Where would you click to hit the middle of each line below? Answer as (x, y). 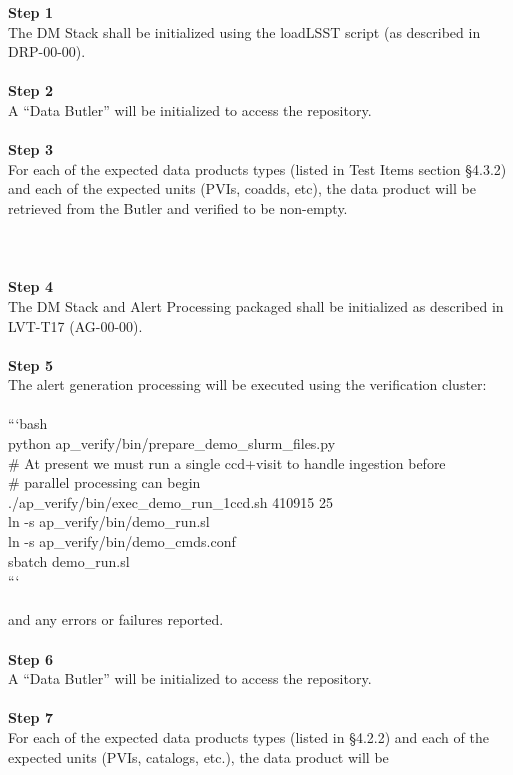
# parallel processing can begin (104, 482)
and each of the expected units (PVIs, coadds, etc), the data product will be (242, 188)
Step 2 (30, 90)
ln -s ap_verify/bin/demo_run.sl (109, 521)
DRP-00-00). (47, 51)
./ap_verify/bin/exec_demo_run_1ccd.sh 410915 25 (170, 501)
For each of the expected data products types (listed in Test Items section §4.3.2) (257, 168)
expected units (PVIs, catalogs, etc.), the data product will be (198, 756)
